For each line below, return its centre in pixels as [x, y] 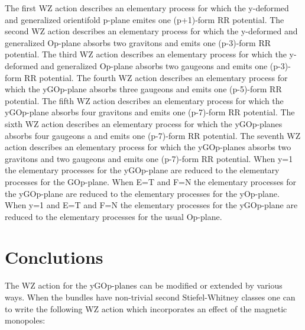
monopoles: [25, 320]
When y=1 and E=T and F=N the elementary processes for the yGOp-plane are [151, 205]
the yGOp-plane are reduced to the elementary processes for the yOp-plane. [142, 193]
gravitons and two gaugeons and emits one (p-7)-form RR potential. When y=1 [149, 158]
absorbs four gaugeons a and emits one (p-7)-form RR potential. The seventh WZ [153, 135]
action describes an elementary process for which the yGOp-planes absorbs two [148, 147]
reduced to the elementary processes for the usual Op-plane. [113, 216]
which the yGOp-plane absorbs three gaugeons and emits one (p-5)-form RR [143, 89]
